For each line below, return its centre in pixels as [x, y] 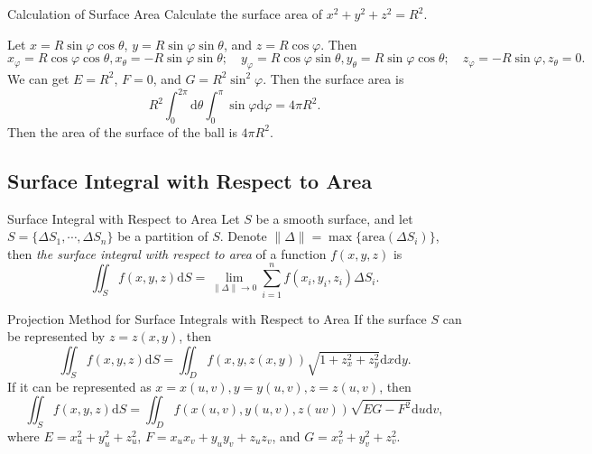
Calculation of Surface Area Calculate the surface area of [165, 14]
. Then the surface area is [333, 78]
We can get [38, 78]
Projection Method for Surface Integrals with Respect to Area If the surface [217, 318]
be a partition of [163, 236]
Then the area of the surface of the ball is [122, 131]
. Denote [243, 236]
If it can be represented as [79, 386]
